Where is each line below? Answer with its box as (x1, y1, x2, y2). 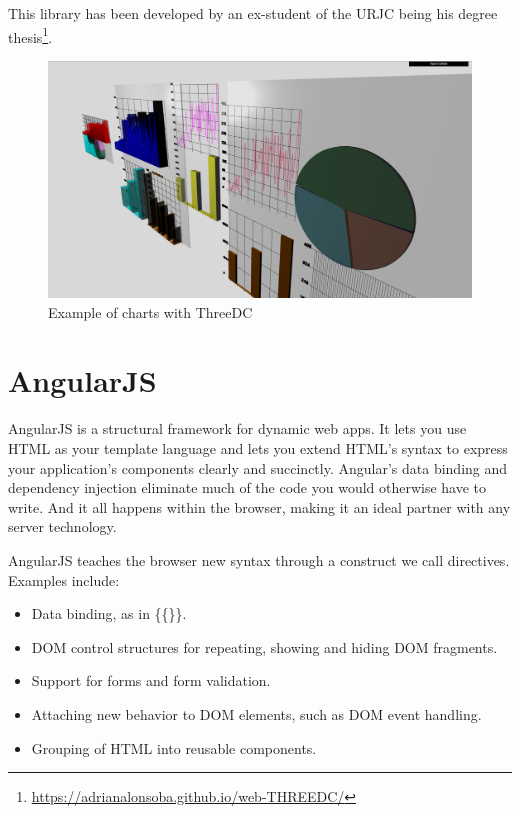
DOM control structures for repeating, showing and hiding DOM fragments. (31, 636, 498, 657)
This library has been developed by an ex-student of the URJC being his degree (8, 3, 498, 23)
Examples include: (8, 569, 120, 590)
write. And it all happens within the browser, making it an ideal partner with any (8, 496, 511, 517)
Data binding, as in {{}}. (31, 603, 187, 624)
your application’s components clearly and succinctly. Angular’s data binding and (8, 457, 508, 478)
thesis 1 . (8, 23, 53, 47)
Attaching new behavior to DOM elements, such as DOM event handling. (31, 703, 482, 724)
